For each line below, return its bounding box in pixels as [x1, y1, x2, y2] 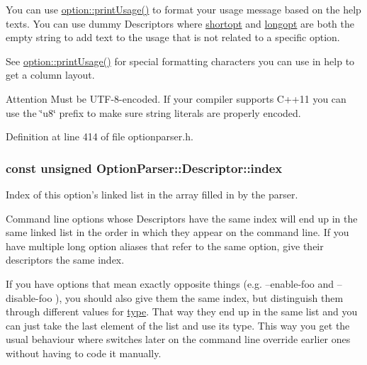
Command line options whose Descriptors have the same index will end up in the [6, 210, 358, 225]
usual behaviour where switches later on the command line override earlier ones [6, 332, 351, 347]
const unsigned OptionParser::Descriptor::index [6, 159, 283, 176]
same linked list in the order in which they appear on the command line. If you [6, 225, 349, 240]
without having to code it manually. [6, 345, 162, 360]
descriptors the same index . [6, 252, 125, 267]
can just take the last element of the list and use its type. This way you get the [6, 318, 350, 332]
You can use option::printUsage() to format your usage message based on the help [6, 2, 361, 16]
